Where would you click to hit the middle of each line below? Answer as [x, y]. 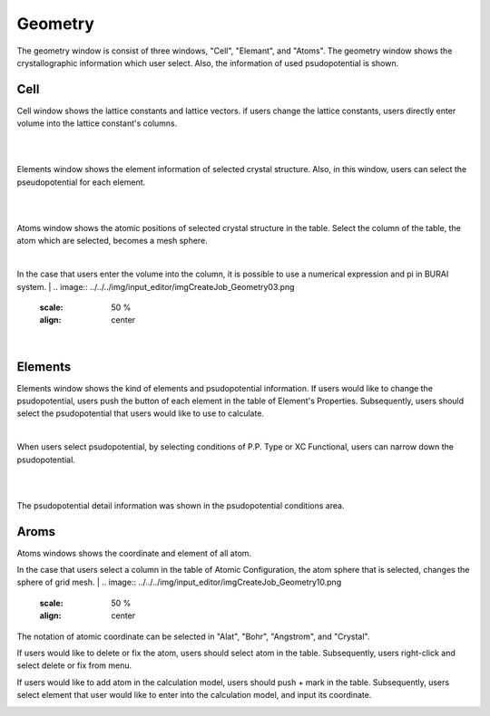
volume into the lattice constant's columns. [97, 123]
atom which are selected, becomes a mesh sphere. [112, 241]
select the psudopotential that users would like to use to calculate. [141, 413]
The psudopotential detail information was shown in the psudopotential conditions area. [181, 505]
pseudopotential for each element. [81, 182]
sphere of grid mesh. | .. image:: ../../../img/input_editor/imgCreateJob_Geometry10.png [179, 582]
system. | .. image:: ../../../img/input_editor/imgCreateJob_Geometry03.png [156, 286]
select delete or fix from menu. [74, 665]
